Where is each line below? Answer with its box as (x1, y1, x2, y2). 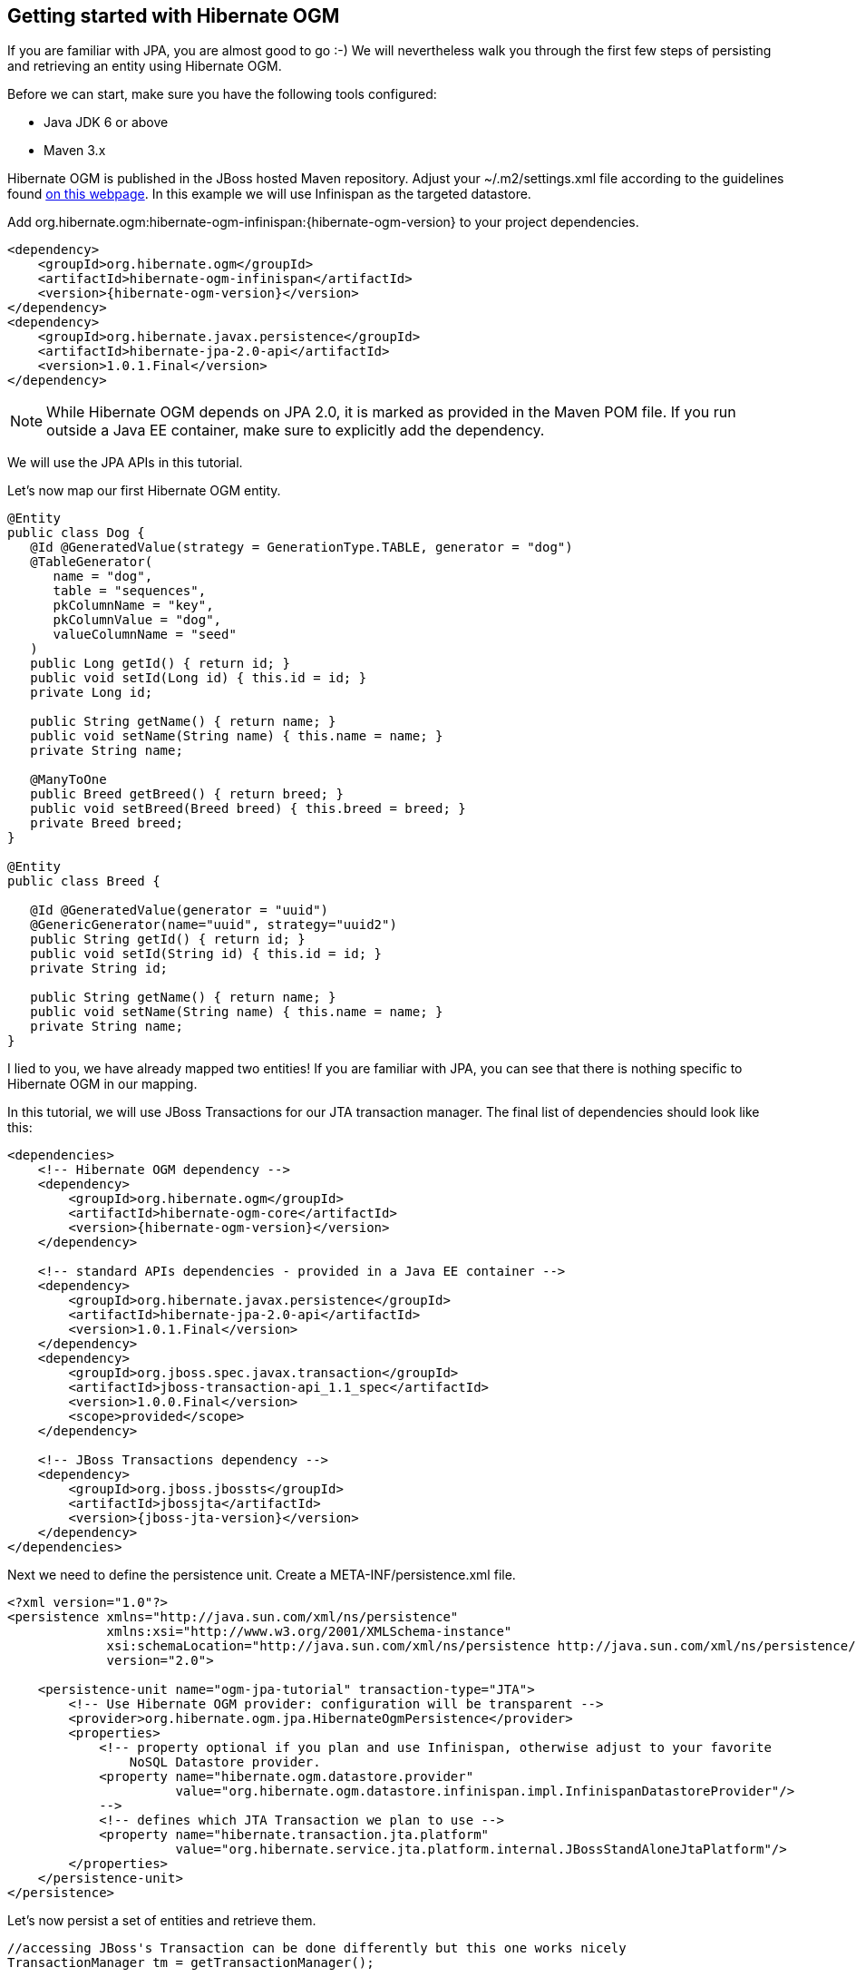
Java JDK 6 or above (44, 114, 169, 131)
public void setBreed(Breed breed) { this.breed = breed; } (30, 801, 466, 817)
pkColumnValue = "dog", (53, 612, 222, 628)
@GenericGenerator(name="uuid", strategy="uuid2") (30, 917, 397, 933)
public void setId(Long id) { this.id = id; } (30, 670, 367, 686)
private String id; (30, 961, 169, 976)
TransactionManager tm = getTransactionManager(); (7, 1955, 374, 1971)
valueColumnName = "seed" (53, 627, 237, 642)
